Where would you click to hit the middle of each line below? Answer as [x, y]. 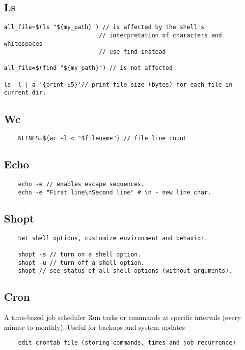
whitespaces [23, 44]
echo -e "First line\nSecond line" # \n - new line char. [115, 192]
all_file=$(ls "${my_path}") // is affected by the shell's [104, 27]
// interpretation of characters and [160, 35]
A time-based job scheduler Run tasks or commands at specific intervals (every [122, 317]
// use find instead [132, 52]
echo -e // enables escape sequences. [81, 184]
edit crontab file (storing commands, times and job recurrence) [127, 343]
